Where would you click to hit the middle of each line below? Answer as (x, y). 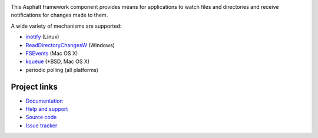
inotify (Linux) (42, 37)
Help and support (47, 109)
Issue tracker (42, 125)
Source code (41, 117)
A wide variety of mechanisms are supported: (66, 26)
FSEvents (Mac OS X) (52, 53)
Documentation (44, 101)
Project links (34, 86)
